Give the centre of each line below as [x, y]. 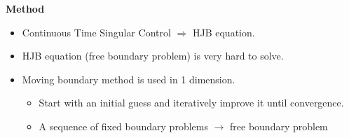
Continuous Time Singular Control [96, 32]
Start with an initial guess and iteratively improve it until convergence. [191, 103]
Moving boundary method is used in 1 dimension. [129, 79]
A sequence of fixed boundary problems [123, 126]
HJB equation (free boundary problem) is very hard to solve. [153, 56]
